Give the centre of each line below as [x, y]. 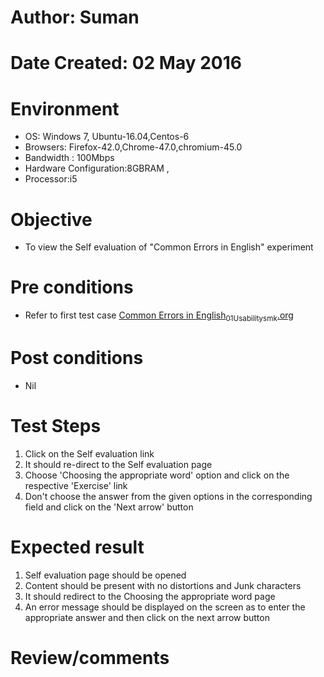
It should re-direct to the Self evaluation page [118, 464]
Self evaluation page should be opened [105, 575]
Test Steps [56, 426]
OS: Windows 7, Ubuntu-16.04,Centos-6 [107, 137]
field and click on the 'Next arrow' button [109, 507]
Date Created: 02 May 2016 [126, 63]
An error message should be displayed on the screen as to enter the [165, 607]
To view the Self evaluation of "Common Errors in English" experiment [169, 247]
